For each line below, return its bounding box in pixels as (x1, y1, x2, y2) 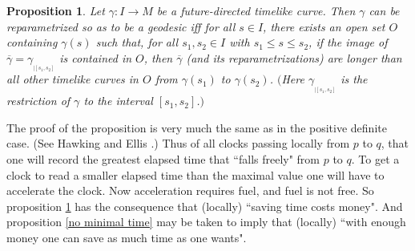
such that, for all (95, 34, 179, 51)
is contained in (59, 49, 132, 66)
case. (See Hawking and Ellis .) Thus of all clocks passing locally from (6, 135, 350, 152)
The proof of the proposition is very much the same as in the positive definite (6, 119, 387, 136)
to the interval (83, 92, 153, 109)
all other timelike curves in (6, 71, 139, 87)
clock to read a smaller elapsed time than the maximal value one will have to (6, 166, 385, 183)
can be (369, 2, 400, 18)
